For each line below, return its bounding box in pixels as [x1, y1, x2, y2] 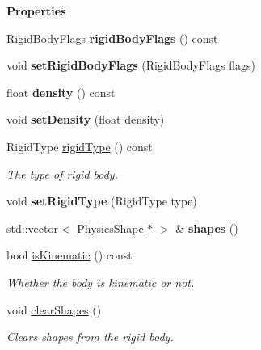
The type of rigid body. [6, 165, 118, 182]
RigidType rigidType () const [6, 137, 153, 154]
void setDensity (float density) [6, 111, 165, 128]
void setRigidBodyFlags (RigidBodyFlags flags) [6, 57, 255, 74]
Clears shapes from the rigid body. [6, 328, 174, 345]
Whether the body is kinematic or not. [6, 273, 195, 290]
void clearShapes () [6, 301, 102, 318]
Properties [6, 2, 66, 19]
